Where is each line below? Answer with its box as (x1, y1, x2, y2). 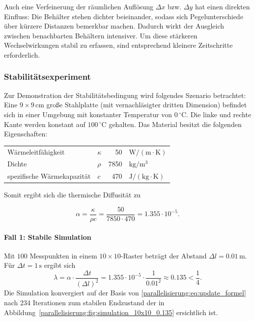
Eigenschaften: (4, 128, 48, 139)
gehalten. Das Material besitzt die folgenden (109, 119, 242, 129)
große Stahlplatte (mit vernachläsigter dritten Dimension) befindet (46, 99, 247, 110)
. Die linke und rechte (186, 109, 252, 119)
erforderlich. (4, 49, 40, 60)
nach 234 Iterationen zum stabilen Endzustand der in (4, 297, 165, 307)
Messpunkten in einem (29, 250, 97, 260)
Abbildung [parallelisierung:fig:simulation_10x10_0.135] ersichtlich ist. (4, 307, 218, 317)
